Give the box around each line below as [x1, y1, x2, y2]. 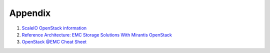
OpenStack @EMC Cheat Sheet [21, 39, 87, 45]
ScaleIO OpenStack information [21, 25, 87, 31]
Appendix [9, 7, 51, 18]
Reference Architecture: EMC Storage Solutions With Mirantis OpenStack [21, 31, 172, 37]
